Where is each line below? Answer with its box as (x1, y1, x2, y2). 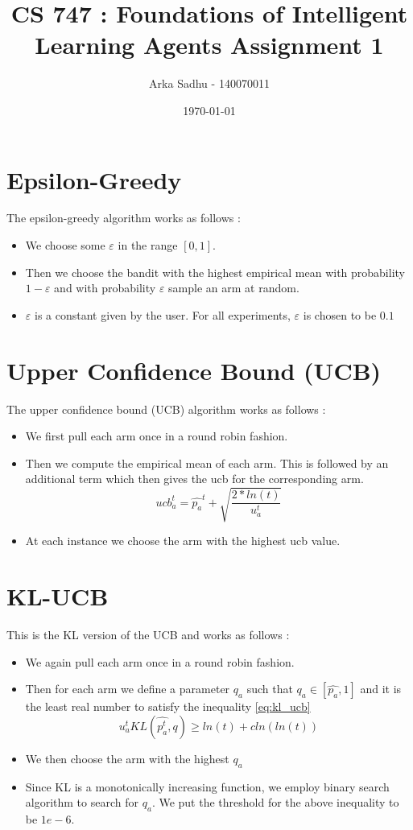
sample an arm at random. (168, 279, 299, 296)
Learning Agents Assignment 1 (35, 28, 384, 61)
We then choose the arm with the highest (25, 749, 229, 766)
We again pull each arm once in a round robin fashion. (25, 653, 295, 670)
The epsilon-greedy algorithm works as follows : (6, 209, 241, 226)
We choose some (25, 237, 105, 254)
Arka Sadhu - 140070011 (149, 75, 270, 92)
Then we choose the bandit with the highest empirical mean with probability (25, 263, 405, 280)
